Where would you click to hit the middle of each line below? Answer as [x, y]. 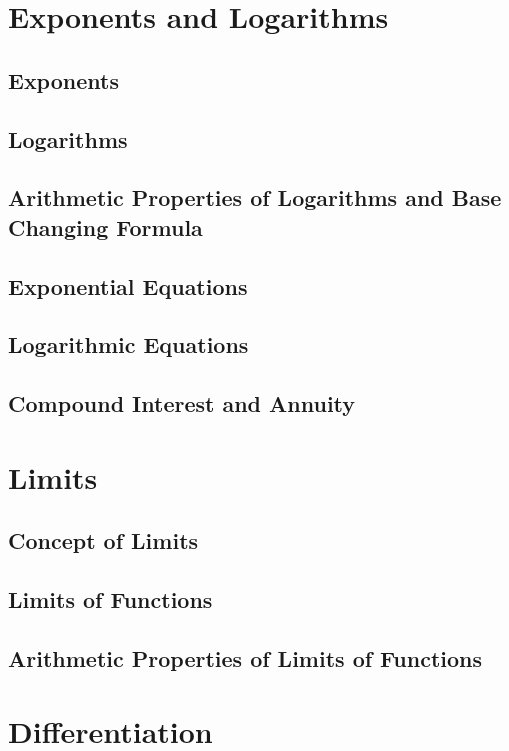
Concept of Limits [103, 540]
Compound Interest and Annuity [182, 403]
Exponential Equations [128, 285]
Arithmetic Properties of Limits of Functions [245, 657]
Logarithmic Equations [128, 344]
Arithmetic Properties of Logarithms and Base [255, 197]
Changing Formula [105, 226]
